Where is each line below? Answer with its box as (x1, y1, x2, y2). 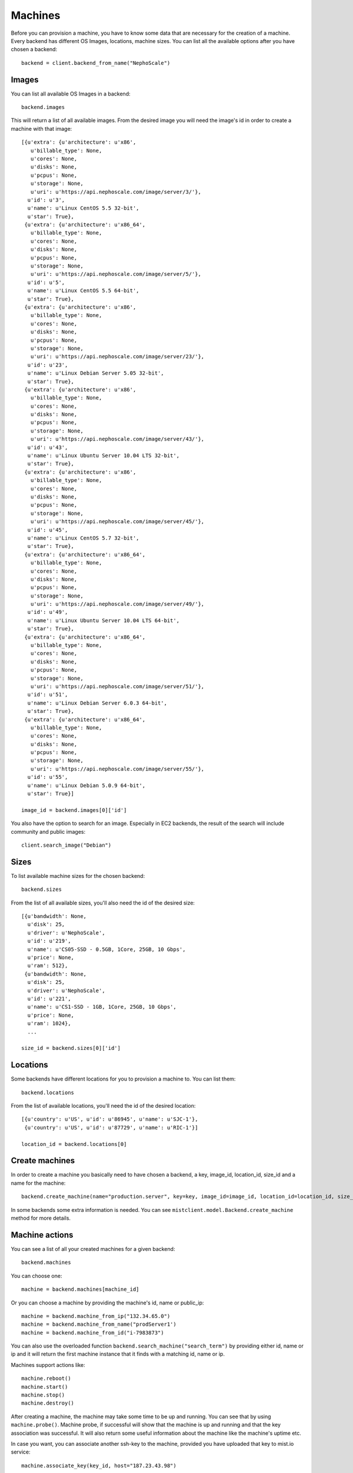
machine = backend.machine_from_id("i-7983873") (21, 1329, 164, 1336)
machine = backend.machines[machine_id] (21, 1286, 139, 1293)
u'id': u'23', (27, 361, 68, 368)
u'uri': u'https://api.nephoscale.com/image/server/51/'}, (30, 683, 205, 689)
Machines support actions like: (11, 1361, 85, 1368)
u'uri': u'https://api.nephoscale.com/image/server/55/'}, (30, 765, 205, 772)
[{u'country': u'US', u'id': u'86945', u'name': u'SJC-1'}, (21, 1116, 198, 1122)
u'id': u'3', (27, 196, 65, 203)
